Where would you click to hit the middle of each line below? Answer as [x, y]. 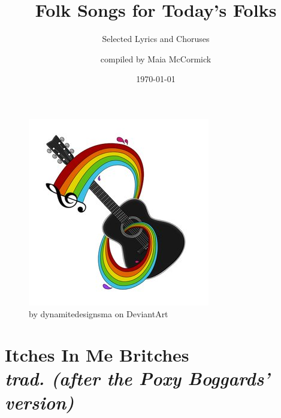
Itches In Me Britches [97, 355]
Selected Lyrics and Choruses [156, 39]
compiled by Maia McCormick [156, 58]
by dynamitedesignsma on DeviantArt [99, 313]
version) [40, 402]
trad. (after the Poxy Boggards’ [138, 378]
